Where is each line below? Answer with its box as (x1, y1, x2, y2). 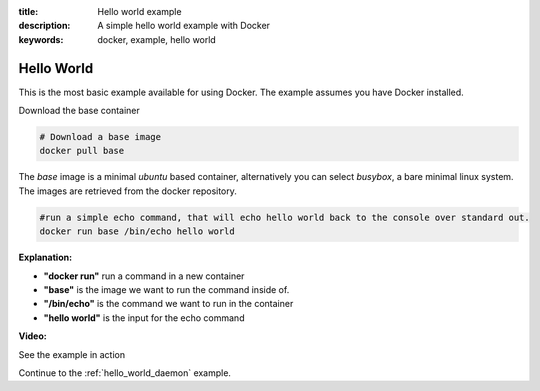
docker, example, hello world (97, 33, 217, 45)
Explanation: (18, 251, 73, 264)
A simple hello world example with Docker (97, 20, 270, 32)
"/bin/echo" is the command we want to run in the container (43, 298, 294, 310)
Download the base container (18, 105, 140, 117)
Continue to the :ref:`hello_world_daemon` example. (18, 366, 232, 379)
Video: (18, 330, 47, 342)
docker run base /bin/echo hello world (39, 226, 235, 237)
